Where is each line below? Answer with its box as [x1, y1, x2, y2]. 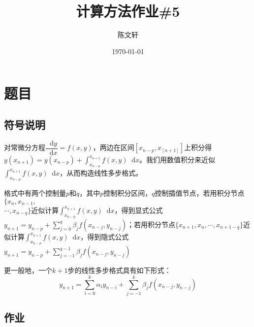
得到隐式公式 [87, 231, 129, 241]
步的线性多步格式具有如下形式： [67, 265, 171, 275]
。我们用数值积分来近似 [139, 154, 216, 164]
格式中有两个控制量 [4, 188, 66, 198]
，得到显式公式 [114, 205, 163, 215]
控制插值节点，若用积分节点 [155, 188, 245, 198]
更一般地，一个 [4, 265, 52, 275]
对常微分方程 [4, 142, 45, 152]
